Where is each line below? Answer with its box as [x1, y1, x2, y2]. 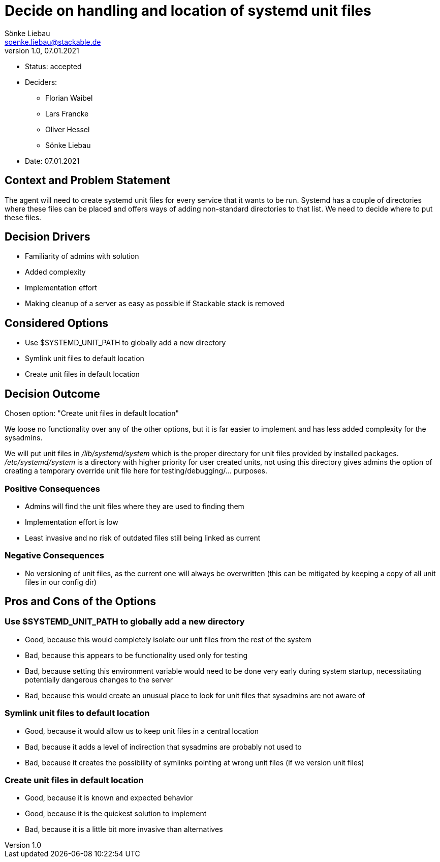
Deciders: [25, 77, 57, 86]
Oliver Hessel [45, 125, 90, 134]
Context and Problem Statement [5, 174, 170, 187]
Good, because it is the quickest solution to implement [25, 809, 207, 818]
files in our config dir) [25, 577, 97, 586]
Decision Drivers [5, 230, 90, 244]
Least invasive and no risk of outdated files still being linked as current [25, 533, 261, 542]
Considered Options [5, 316, 108, 330]
